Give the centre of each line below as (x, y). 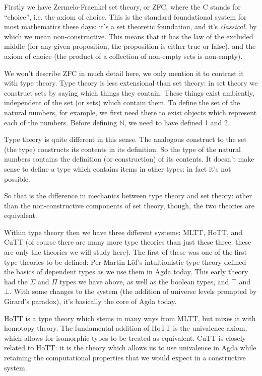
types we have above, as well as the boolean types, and (144, 281)
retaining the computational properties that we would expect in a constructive (125, 357)
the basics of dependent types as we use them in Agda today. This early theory (126, 272)
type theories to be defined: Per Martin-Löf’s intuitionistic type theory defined (125, 261)
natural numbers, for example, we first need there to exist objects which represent (130, 112)
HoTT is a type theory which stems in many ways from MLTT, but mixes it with (130, 318)
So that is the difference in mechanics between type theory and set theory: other (128, 196)
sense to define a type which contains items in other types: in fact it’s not (118, 168)
